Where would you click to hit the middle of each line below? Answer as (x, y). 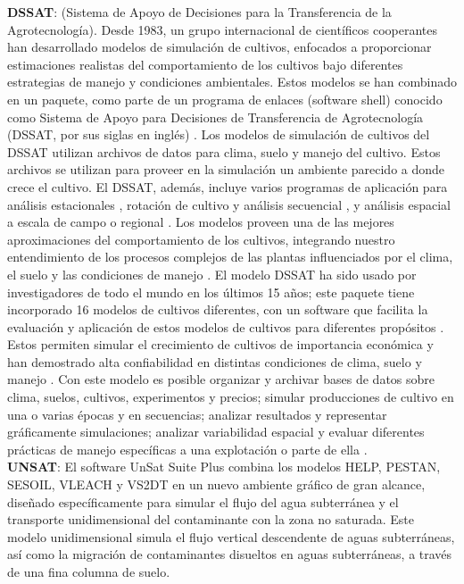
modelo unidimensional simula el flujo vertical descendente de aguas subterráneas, (231, 536)
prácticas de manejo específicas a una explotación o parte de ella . (187, 449)
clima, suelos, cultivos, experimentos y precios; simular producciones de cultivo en (231, 397)
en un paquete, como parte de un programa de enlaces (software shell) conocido (225, 99)
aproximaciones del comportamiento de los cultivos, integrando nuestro (201, 239)
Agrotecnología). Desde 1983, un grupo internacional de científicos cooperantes (223, 29)
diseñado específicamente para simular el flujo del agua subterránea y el (203, 501)
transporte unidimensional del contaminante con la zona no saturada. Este (211, 519)
